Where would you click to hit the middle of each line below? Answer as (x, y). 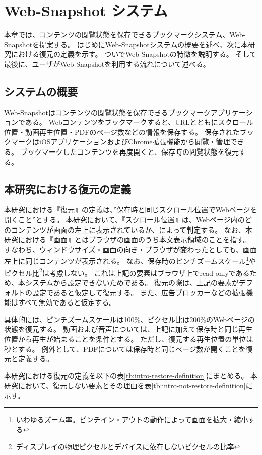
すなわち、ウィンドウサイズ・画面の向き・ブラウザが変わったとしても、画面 (131, 249)
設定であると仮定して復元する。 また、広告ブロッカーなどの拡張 (139, 292)
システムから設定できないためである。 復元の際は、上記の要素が (132, 282)
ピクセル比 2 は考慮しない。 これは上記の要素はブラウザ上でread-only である (127, 272)
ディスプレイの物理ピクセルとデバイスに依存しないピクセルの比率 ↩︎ (128, 446)
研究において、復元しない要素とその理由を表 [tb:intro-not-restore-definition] (125, 385)
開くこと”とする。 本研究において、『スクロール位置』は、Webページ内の (124, 220)
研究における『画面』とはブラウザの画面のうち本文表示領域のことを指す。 (127, 239)
